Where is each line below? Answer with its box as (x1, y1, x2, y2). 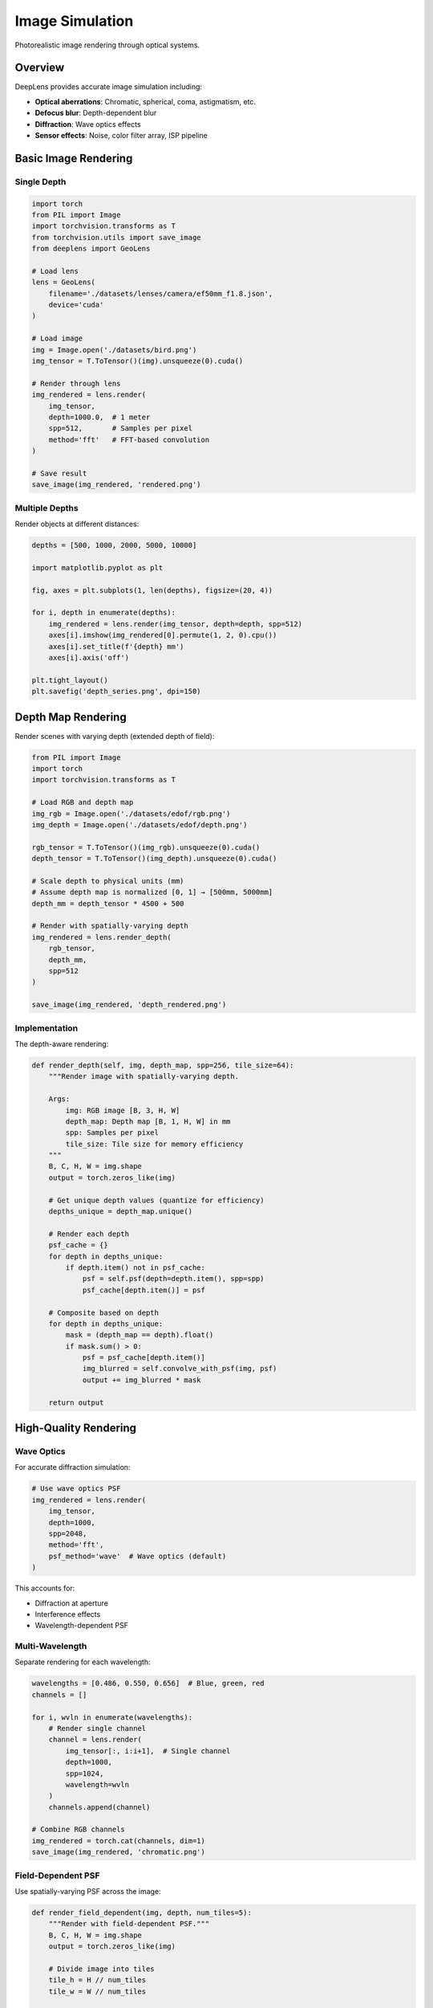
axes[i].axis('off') (48, 653, 130, 662)
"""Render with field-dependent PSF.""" (48, 1920, 210, 1928)
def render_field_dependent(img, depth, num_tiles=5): (31, 1908, 252, 1917)
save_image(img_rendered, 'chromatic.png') (31, 1847, 206, 1857)
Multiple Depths (14, 502, 79, 513)
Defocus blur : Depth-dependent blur (34, 108, 157, 118)
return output (48, 1398, 104, 1407)
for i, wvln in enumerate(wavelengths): (31, 1712, 192, 1722)
